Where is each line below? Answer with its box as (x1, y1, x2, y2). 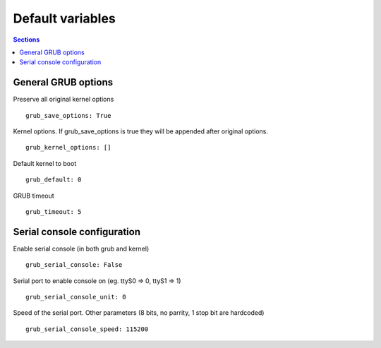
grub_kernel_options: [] (25, 143, 111, 152)
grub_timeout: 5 (25, 208, 82, 215)
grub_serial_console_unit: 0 (25, 293, 126, 301)
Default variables (13, 11, 116, 26)
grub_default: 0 (25, 176, 82, 184)
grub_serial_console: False (25, 261, 123, 269)
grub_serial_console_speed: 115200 (25, 325, 149, 333)
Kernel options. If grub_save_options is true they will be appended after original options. (13, 127, 268, 136)
